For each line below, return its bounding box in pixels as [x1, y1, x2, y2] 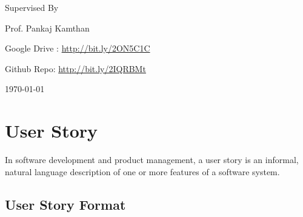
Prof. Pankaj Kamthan [5, 21, 90, 34]
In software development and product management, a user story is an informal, [5, 153, 299, 166]
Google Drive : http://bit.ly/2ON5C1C [5, 42, 150, 55]
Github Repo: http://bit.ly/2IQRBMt [5, 62, 146, 75]
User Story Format [5, 195, 126, 213]
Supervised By [5, 1, 59, 13]
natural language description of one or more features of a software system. [5, 165, 280, 178]
